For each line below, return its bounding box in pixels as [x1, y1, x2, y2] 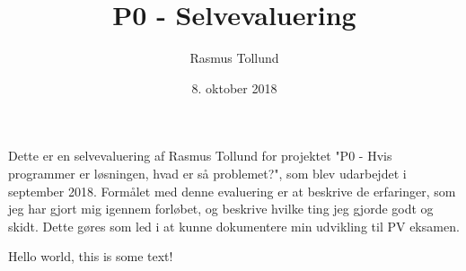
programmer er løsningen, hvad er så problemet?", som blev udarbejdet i [8, 163, 407, 182]
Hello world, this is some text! [8, 247, 173, 266]
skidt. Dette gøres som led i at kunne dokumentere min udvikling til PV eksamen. [8, 216, 460, 235]
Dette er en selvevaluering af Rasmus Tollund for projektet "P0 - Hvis [8, 146, 392, 165]
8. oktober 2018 [191, 78, 277, 97]
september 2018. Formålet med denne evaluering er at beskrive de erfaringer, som [8, 181, 456, 200]
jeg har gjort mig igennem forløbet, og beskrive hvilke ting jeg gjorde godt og [8, 199, 434, 218]
